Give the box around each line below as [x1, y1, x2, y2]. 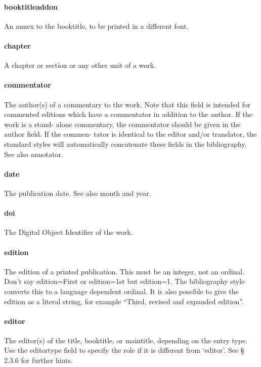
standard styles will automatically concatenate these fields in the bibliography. [4, 138, 247, 149]
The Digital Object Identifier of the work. [4, 227, 133, 237]
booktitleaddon [4, 1, 58, 12]
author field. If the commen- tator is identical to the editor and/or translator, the [4, 129, 257, 139]
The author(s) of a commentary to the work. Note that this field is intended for [4, 99, 251, 109]
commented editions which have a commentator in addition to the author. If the [4, 109, 252, 119]
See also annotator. [4, 148, 63, 159]
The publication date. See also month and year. [4, 187, 151, 198]
